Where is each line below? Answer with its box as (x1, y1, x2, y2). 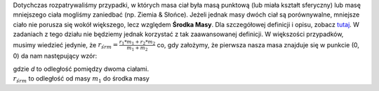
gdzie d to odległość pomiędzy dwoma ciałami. (13, 65, 149, 73)
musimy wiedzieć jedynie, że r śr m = (13, 40, 119, 51)
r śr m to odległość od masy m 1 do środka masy (13, 74, 150, 84)
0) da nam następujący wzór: (13, 52, 98, 60)
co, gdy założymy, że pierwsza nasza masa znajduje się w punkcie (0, (157, 40, 359, 49)
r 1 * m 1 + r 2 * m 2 (119, 38, 156, 46)
